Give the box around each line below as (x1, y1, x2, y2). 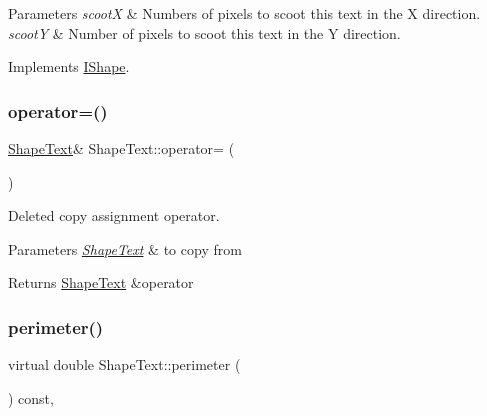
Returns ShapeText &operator (8, 272, 194, 293)
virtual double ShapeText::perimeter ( (8, 354, 241, 375)
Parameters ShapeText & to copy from (8, 238, 242, 259)
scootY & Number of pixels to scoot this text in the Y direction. (8, 22, 401, 43)
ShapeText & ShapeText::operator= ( (8, 138, 235, 158)
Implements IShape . (8, 56, 130, 77)
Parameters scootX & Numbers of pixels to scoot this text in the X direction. (8, 3, 481, 23)
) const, (8, 387, 54, 408)
